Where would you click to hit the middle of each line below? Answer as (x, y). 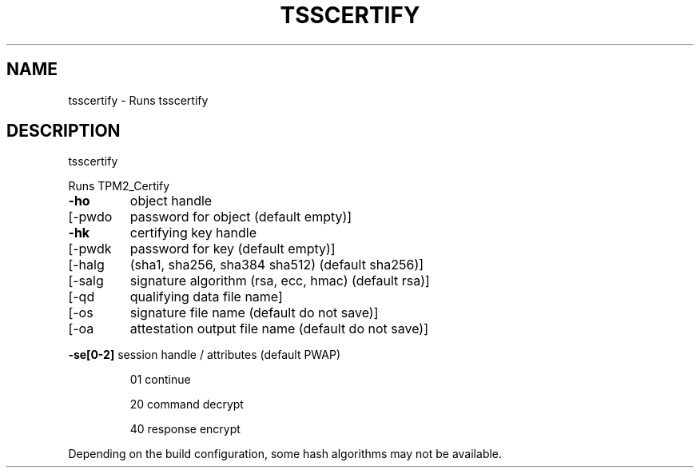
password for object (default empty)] (241, 217)
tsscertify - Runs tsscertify (138, 100)
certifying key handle (193, 233)
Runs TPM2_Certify (119, 186)
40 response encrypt (185, 429)
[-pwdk (90, 249)
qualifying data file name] (206, 297)
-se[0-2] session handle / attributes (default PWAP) (205, 355)
